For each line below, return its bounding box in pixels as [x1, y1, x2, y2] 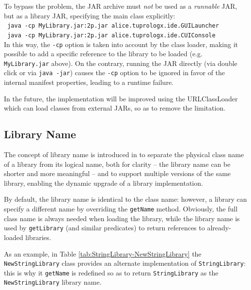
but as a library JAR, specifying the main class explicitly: [4, 10, 175, 20]
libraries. [25, 232, 51, 242]
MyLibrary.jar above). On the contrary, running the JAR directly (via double [4, 58, 237, 68]
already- [207, 223, 231, 233]
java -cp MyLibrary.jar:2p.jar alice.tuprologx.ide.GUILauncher [7, 22, 219, 30]
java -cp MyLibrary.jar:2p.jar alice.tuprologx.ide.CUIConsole [7, 32, 216, 39]
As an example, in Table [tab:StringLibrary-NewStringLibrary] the [4, 248, 202, 258]
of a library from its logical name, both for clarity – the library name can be [4, 159, 231, 169]
